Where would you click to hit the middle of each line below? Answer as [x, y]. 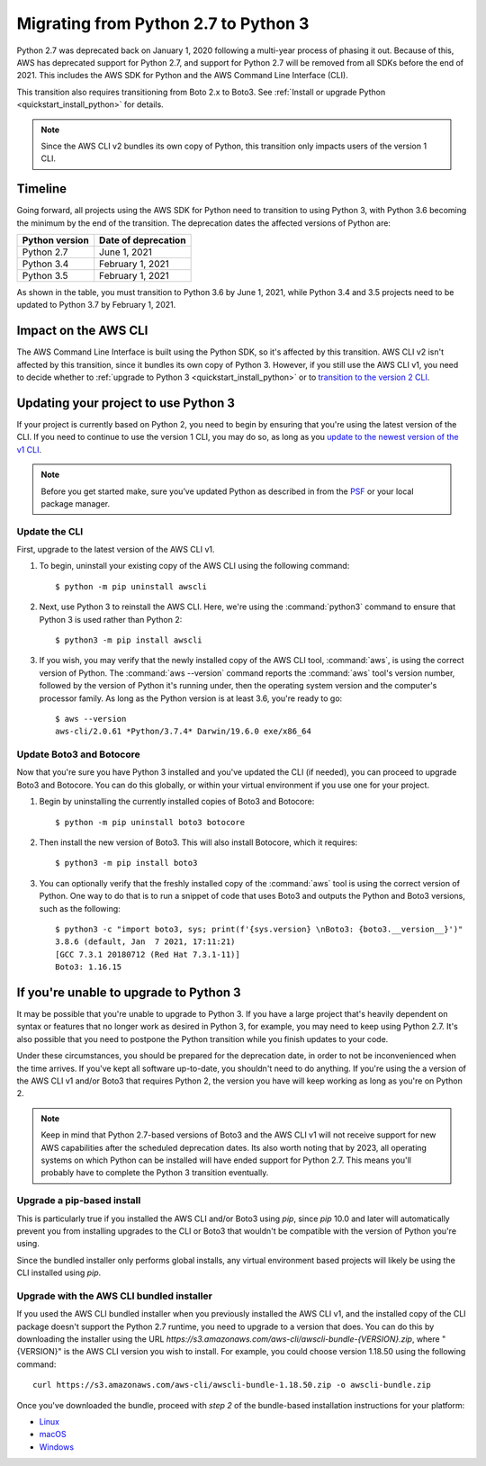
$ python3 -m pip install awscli [129, 640]
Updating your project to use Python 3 [126, 403]
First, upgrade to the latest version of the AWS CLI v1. [116, 550]
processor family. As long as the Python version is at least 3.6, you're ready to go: [191, 698]
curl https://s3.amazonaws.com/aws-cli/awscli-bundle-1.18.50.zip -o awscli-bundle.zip [232, 1385]
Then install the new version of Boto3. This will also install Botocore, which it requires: [198, 842]
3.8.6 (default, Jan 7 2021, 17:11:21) [145, 942]
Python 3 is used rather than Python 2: [111, 619]
